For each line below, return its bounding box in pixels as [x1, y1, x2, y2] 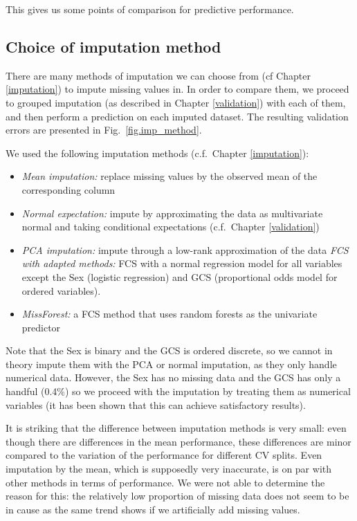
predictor [21, 320, 61, 334]
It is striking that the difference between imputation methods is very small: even [6, 421, 347, 435]
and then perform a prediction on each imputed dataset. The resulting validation [6, 109, 349, 123]
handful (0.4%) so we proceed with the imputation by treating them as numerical [6, 384, 351, 399]
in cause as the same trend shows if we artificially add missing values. [6, 502, 300, 516]
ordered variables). [21, 283, 101, 298]
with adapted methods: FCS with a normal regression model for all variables [21, 256, 342, 271]
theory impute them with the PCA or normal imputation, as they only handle [6, 356, 337, 371]
